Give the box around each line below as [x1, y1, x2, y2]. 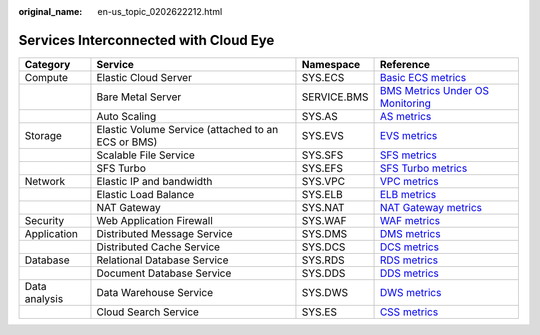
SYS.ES [301, 305, 337, 319]
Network [24, 174, 66, 188]
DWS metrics [379, 285, 442, 299]
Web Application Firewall [96, 213, 214, 227]
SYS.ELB [301, 187, 344, 201]
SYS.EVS [301, 128, 344, 142]
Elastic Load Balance [96, 187, 195, 201]
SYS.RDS [301, 253, 345, 267]
